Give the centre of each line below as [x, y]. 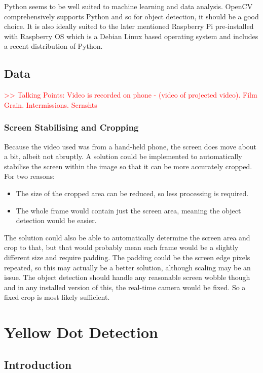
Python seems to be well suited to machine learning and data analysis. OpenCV [128, 6]
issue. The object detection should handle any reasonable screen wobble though [127, 277]
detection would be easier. [56, 220]
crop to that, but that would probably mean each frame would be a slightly [121, 247]
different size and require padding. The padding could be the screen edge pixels [127, 257]
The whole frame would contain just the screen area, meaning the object [128, 210]
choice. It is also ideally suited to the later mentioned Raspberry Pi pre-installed [129, 26]
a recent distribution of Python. [53, 46]
